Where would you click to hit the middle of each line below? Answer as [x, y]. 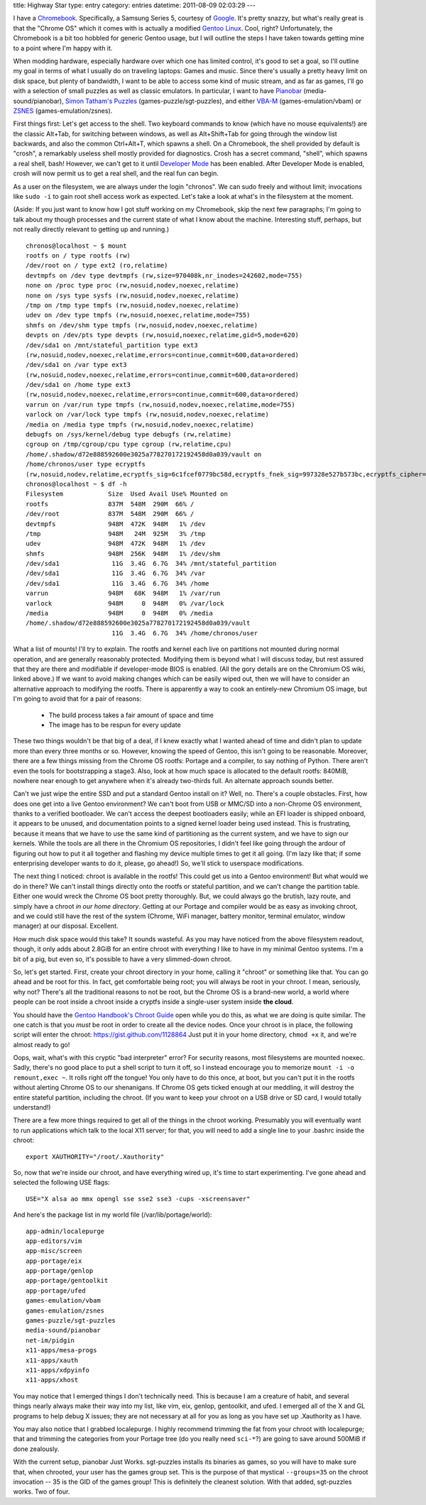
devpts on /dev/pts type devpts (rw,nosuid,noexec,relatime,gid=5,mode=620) [163, 335]
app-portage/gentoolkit [67, 1281]
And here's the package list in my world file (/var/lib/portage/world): [113, 1215]
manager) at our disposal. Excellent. [66, 926]
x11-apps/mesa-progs [61, 1350]
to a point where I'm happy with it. [63, 48]
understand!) [32, 1107]
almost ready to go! [42, 1044]
